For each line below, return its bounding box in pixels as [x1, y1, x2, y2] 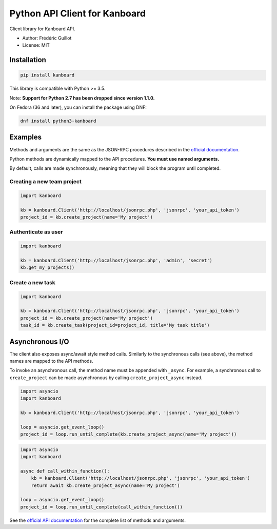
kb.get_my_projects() [20, 265, 75, 270]
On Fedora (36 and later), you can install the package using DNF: [9, 104, 147, 110]
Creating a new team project [9, 178, 82, 185]
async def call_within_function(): [20, 468, 110, 474]
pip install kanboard [20, 72, 75, 78]
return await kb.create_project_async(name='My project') [31, 482, 180, 488]
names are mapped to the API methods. [9, 358, 93, 364]
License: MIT [22, 42, 50, 48]
